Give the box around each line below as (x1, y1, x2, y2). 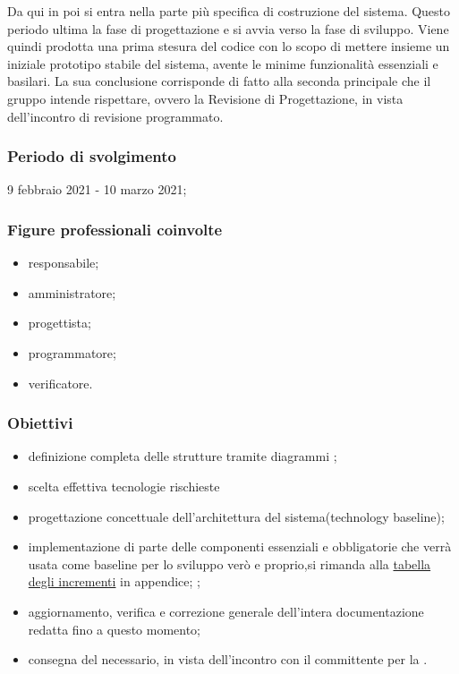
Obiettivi (7, 412, 73, 434)
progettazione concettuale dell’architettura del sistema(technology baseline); (28, 507, 445, 525)
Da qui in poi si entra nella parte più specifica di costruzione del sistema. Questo (7, 2, 451, 20)
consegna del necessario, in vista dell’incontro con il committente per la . (28, 650, 428, 669)
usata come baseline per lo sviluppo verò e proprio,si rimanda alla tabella (28, 554, 431, 573)
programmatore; (28, 343, 116, 362)
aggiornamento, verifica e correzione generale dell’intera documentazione (28, 601, 424, 620)
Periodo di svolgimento (7, 145, 176, 167)
